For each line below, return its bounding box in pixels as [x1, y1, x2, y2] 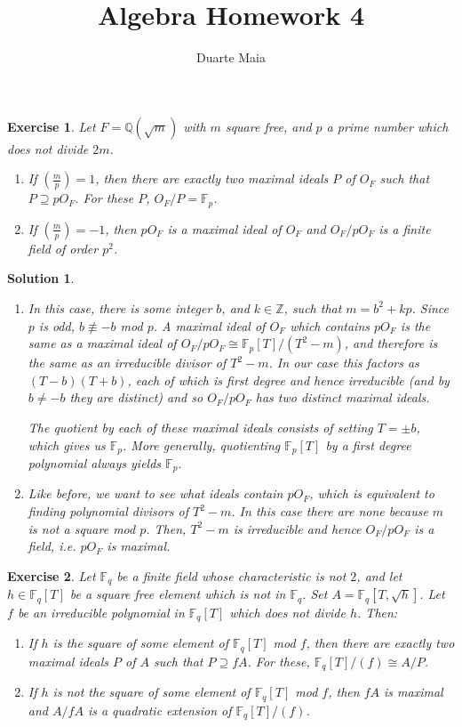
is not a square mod [28, 519, 136, 537]
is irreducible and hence [233, 519, 362, 537]
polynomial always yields [28, 453, 162, 472]
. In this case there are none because [231, 502, 428, 521]
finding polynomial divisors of [28, 502, 188, 521]
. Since [411, 298, 449, 317]
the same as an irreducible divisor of [28, 353, 227, 372]
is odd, [38, 316, 75, 335]
